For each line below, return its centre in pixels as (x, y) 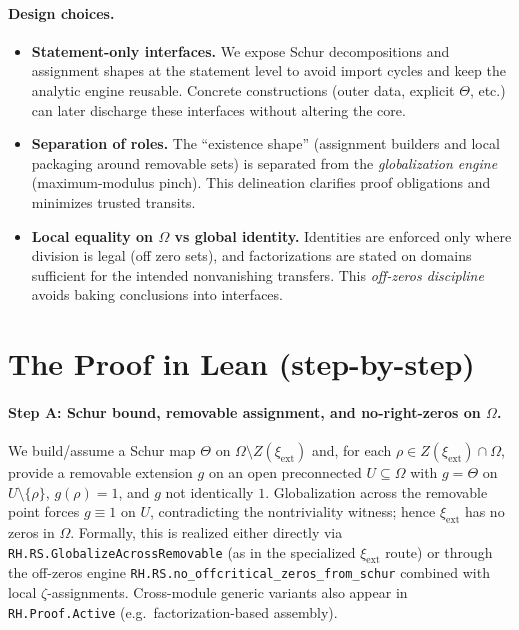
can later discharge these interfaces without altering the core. (218, 109)
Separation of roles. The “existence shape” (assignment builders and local (265, 143)
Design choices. (61, 12)
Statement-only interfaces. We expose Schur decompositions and (240, 50)
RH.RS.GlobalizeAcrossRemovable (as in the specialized (182, 551)
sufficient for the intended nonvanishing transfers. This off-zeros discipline (257, 274)
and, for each (351, 450)
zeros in (31, 532)
